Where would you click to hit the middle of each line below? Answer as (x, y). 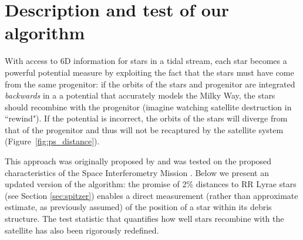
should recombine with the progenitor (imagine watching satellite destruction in (148, 107)
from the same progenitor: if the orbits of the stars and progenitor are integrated (150, 84)
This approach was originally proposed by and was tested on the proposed (138, 161)
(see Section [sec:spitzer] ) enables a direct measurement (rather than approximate (151, 195)
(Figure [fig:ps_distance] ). (52, 141)
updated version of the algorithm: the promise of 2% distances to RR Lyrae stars (151, 184)
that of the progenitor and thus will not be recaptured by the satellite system (144, 129)
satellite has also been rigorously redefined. (82, 230)
